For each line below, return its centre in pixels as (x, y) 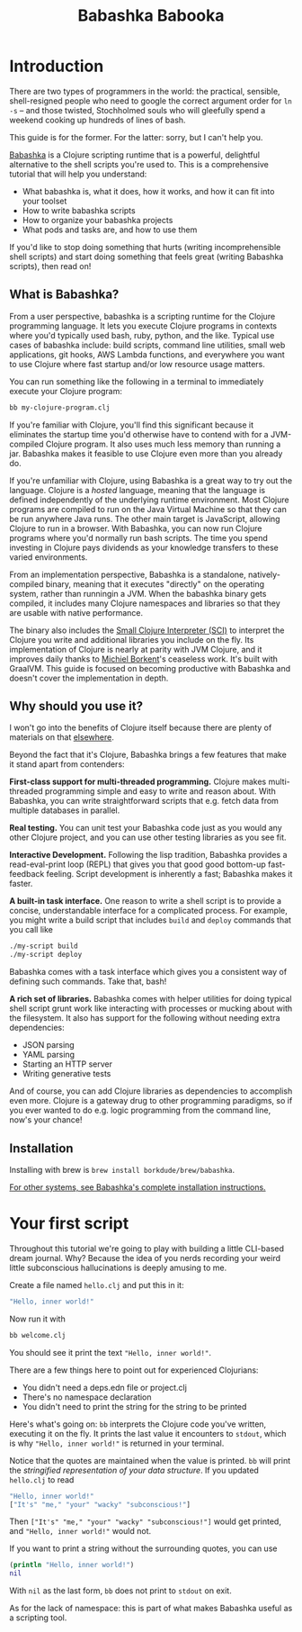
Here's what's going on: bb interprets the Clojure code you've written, (138, 1424)
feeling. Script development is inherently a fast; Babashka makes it (169, 874)
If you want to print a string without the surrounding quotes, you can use (143, 1548)
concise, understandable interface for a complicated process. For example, (148, 911)
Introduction (57, 66)
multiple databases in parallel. (65, 810)
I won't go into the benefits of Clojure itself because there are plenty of (141, 728)
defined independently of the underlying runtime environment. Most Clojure (149, 500)
